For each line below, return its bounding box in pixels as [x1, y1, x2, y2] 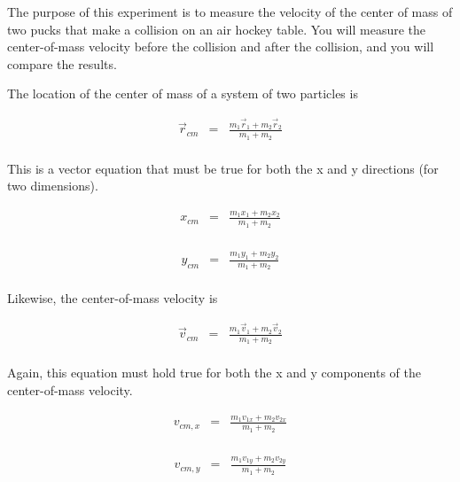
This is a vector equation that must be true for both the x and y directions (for [7, 159, 439, 177]
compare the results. [7, 54, 117, 73]
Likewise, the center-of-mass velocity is [7, 289, 218, 307]
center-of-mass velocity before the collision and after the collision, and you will [7, 37, 434, 56]
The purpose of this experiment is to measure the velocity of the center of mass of [7, 3, 453, 20]
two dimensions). [7, 176, 98, 195]
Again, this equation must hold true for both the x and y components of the [7, 363, 422, 382]
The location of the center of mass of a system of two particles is [7, 84, 358, 103]
